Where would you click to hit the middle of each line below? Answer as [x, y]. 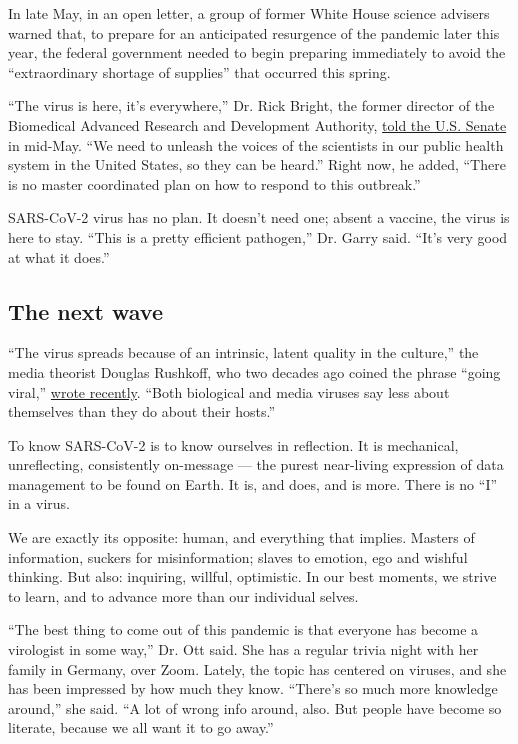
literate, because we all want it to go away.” [141, 727]
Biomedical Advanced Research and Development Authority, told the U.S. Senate [257, 124]
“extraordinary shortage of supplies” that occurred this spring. [199, 71]
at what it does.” [59, 256]
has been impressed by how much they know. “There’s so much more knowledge [253, 688]
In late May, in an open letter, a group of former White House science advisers [249, 13]
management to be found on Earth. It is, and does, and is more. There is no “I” [253, 483]
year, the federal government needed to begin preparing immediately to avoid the [257, 52]
